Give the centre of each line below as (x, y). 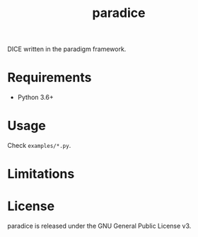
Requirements (49, 77)
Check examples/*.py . (39, 146)
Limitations (41, 174)
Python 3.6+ (36, 98)
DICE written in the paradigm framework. (67, 49)
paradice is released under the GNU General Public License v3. (99, 226)
